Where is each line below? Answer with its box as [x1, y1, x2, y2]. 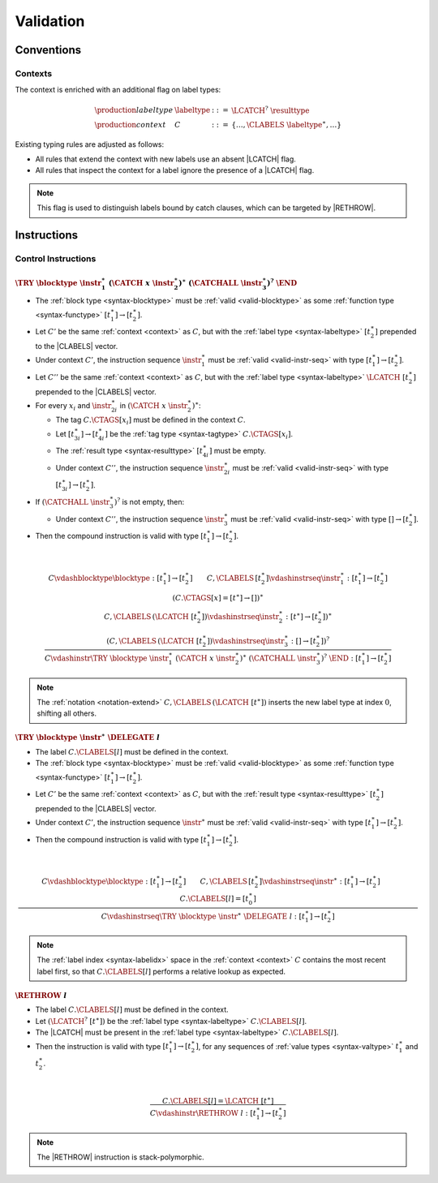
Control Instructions [15, 252, 97, 264]
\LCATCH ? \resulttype [231, 104, 310, 115]
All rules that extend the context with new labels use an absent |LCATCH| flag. [35, 154, 296, 164]
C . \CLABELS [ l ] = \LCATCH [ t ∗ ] [162, 1095, 274, 1106]
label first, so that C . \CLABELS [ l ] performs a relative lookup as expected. [36, 966, 286, 976]
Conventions [15, 43, 82, 57]
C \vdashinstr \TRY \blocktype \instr [45, 654, 170, 663]
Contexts [15, 67, 53, 79]
